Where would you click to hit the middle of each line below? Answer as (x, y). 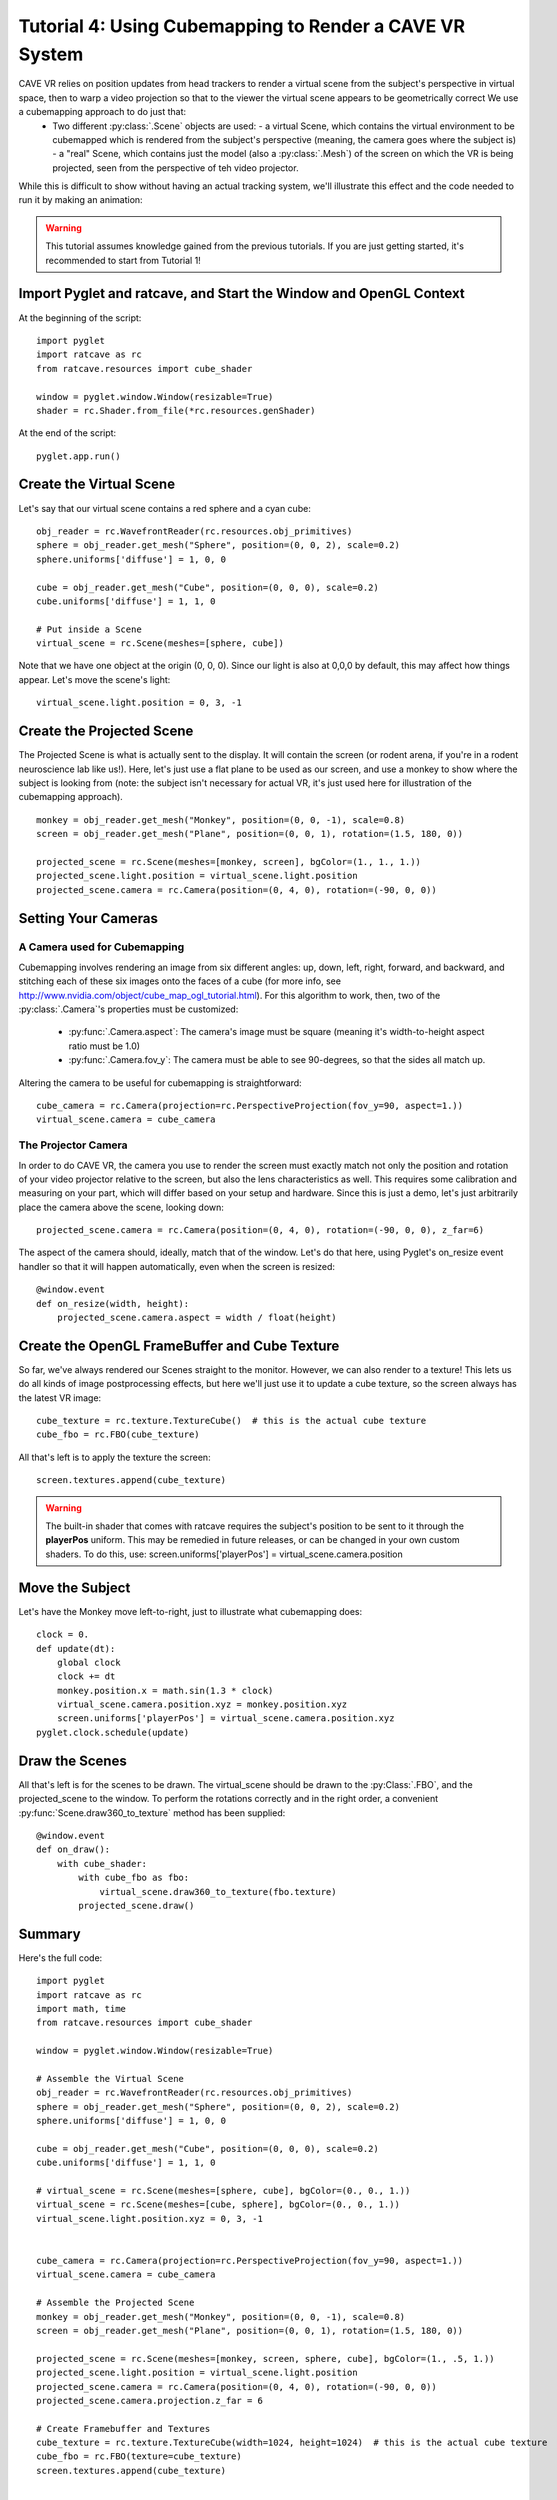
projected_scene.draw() (136, 1905)
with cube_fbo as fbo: (134, 1878)
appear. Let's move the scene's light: (94, 679)
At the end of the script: (67, 433)
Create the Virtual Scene (96, 484)
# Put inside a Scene (89, 629)
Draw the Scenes (72, 1760)
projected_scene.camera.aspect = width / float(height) (196, 1318)
